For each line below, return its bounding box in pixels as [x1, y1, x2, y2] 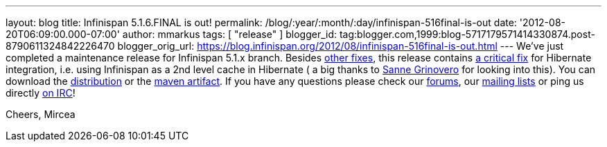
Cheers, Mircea [6, 108, 76, 120]
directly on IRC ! [6, 87, 76, 99]
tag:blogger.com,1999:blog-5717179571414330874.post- [339, 28, 595, 40]
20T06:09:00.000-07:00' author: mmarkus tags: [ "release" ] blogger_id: [6, 28, 337, 40]
